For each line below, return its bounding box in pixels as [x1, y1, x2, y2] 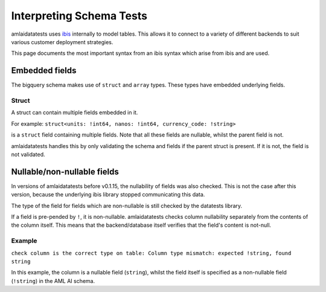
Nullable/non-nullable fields [11, 166, 119, 177]
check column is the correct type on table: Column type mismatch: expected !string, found [11, 250, 292, 256]
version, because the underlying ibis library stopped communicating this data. [11, 191, 205, 198]
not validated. [11, 151, 45, 158]
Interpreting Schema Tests [11, 9, 148, 22]
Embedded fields [11, 65, 77, 76]
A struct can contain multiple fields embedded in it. [11, 109, 138, 116]
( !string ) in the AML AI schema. [11, 277, 95, 284]
